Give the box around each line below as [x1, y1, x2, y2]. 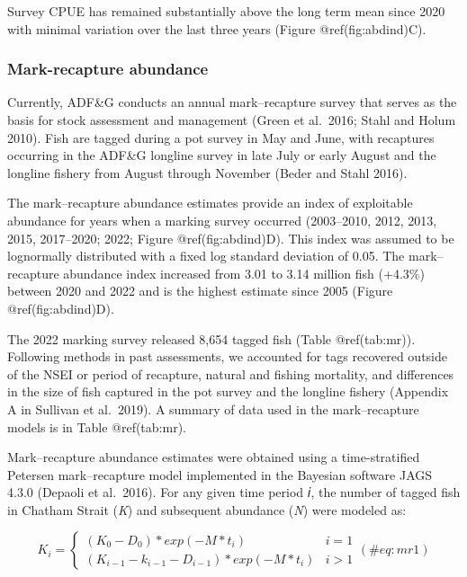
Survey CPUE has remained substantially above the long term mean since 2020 [7, 2, 445, 20]
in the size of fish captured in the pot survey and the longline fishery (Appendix [7, 382, 449, 401]
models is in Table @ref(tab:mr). [7, 417, 186, 436]
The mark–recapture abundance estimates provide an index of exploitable [7, 193, 413, 212]
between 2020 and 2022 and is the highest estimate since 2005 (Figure [7, 281, 393, 300]
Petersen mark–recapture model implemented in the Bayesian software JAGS [7, 465, 433, 484]
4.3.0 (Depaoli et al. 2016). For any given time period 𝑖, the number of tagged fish [7, 483, 461, 502]
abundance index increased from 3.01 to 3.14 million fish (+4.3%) [63, 263, 425, 282]
